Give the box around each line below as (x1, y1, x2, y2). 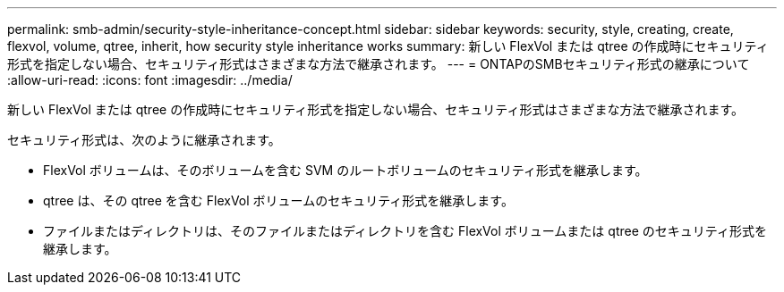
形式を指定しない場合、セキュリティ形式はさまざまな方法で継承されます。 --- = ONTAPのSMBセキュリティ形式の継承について (7, 56, 750, 71)
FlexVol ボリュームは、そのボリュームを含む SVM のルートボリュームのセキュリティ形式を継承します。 (43, 163, 648, 178)
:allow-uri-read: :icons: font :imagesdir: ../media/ (7, 72, 293, 88)
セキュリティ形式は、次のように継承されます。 (7, 132, 281, 147)
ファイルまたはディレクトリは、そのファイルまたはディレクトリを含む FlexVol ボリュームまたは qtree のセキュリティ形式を (43, 223, 767, 238)
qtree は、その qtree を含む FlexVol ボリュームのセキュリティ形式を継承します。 (43, 193, 514, 208)
